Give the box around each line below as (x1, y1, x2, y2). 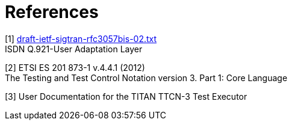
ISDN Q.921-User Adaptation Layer (5, 43, 143, 54)
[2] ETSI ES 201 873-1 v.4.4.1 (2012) (5, 62, 145, 73)
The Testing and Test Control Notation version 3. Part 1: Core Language (5, 72, 288, 83)
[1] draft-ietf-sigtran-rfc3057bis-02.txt (5, 33, 157, 44)
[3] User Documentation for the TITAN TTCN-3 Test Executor (5, 91, 247, 102)
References (5, 2, 99, 22)
